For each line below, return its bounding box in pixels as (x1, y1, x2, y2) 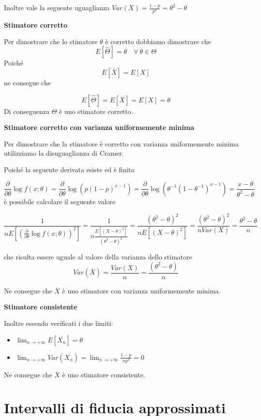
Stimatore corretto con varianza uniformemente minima (4, 122, 195, 132)
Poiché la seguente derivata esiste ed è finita (4, 164, 135, 174)
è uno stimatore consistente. (62, 369, 145, 379)
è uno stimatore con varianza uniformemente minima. (62, 285, 221, 295)
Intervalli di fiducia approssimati (4, 398, 226, 418)
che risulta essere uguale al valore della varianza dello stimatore (4, 252, 192, 262)
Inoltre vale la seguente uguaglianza (4, 2, 110, 12)
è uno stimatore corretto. (59, 106, 133, 116)
